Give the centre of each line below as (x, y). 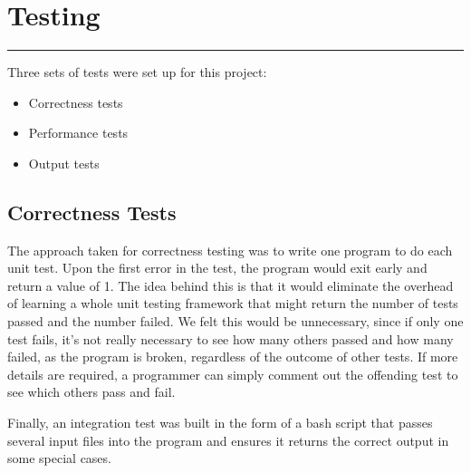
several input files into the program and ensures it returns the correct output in (228, 440)
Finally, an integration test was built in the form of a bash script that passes (220, 423)
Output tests (64, 163)
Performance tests (78, 133)
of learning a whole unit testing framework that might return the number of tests (233, 303)
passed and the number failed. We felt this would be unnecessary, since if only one (235, 321)
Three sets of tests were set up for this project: (137, 72)
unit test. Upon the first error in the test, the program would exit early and (217, 268)
